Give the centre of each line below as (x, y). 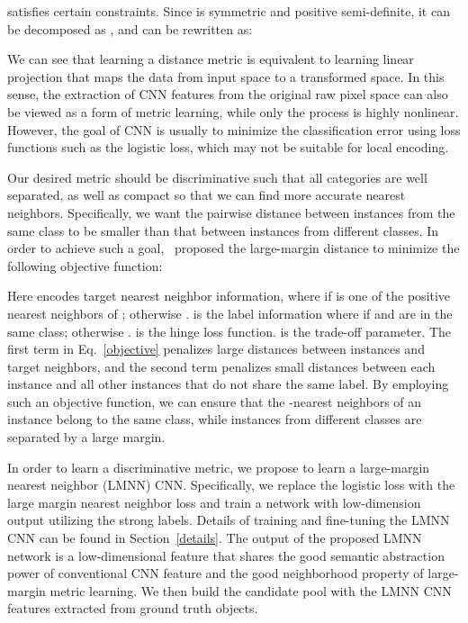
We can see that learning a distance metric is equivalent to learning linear (211, 59)
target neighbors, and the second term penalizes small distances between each (221, 366)
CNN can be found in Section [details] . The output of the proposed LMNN (215, 538)
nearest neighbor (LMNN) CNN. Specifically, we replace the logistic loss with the (231, 485)
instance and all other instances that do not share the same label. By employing (228, 384)
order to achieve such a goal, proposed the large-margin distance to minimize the (234, 248)
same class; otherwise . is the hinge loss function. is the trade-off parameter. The (229, 331)
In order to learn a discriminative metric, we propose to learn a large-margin (219, 467)
